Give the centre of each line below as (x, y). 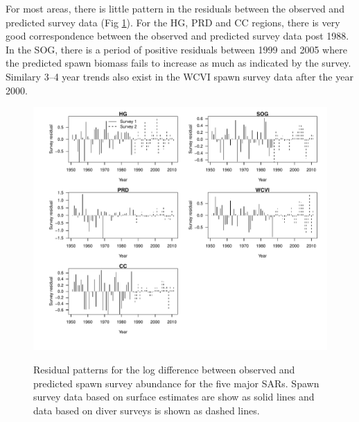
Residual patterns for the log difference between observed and (164, 370)
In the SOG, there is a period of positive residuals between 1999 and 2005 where (176, 49)
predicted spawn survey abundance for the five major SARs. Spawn (176, 383)
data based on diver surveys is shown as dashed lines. (147, 410)
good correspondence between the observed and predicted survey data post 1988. (177, 36)
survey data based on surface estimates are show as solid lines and (174, 397)
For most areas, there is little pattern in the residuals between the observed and (175, 8)
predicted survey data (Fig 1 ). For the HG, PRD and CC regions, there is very (173, 22)
